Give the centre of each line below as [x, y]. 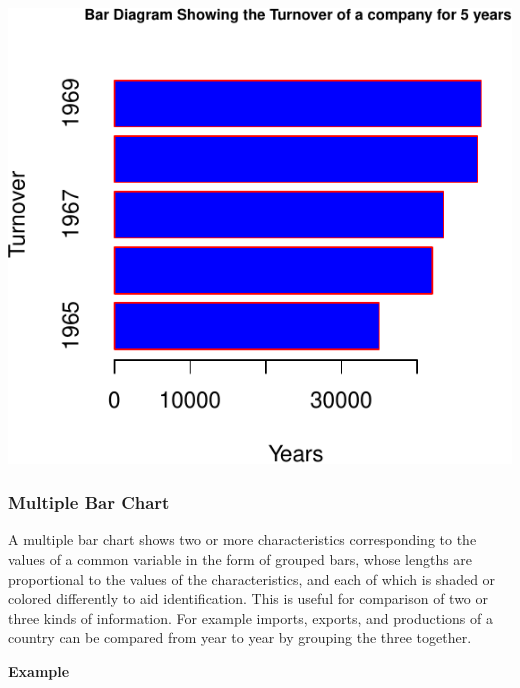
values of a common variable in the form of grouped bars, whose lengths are [240, 559]
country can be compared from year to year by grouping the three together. [240, 637]
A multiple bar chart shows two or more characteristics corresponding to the [242, 539]
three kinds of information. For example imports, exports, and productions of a [250, 617]
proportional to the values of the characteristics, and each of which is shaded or [252, 578]
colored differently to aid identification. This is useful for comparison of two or [248, 598]
